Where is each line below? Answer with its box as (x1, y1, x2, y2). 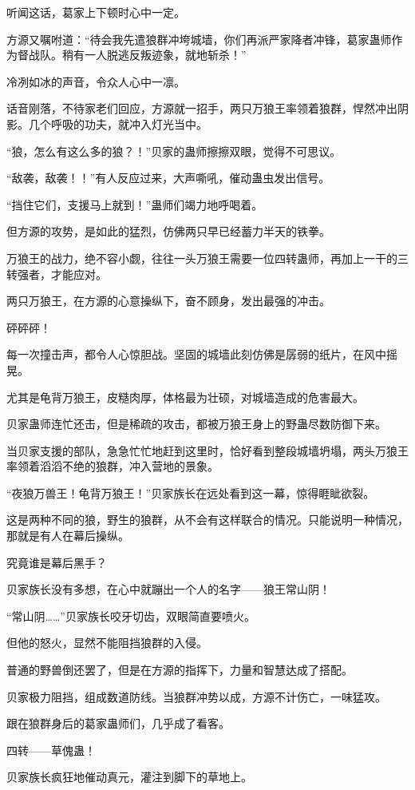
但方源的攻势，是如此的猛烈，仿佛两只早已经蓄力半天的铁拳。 (6, 223, 330, 240)
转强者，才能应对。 (6, 265, 107, 282)
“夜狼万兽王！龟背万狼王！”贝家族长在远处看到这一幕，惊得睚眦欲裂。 (6, 484, 375, 501)
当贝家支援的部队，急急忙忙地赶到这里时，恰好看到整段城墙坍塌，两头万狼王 (6, 442, 409, 459)
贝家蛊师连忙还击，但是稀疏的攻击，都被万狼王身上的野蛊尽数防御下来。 (6, 415, 386, 432)
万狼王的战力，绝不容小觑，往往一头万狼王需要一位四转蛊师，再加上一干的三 (6, 249, 409, 266)
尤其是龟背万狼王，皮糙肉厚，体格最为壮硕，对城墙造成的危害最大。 (6, 388, 364, 405)
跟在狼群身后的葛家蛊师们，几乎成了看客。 (6, 715, 230, 732)
